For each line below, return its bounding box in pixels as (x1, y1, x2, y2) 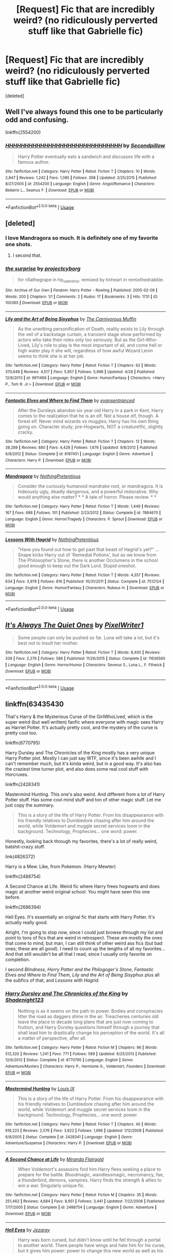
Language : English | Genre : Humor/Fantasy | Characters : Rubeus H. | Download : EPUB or (5, 585, 164, 590)
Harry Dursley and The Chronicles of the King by (5, 990, 128, 997)
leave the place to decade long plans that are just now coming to (17, 1019, 154, 1025)
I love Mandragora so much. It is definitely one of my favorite (5, 234, 159, 241)
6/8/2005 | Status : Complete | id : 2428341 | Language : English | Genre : (5, 1134, 133, 1139)
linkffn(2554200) (5, 129, 41, 135)
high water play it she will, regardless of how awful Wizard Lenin (17, 348, 153, 354)
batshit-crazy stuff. (5, 843, 45, 849)
